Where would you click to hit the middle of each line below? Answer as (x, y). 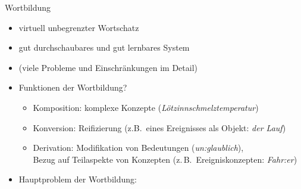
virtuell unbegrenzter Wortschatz (79, 27)
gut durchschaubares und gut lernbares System (104, 47)
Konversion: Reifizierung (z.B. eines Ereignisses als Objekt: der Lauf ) (159, 127)
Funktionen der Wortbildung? (73, 87)
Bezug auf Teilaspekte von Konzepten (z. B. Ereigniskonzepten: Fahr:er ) (165, 159)
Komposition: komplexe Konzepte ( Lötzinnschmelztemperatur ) (146, 107)
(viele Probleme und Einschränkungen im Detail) (108, 67)
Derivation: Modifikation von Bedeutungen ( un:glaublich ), (138, 148)
